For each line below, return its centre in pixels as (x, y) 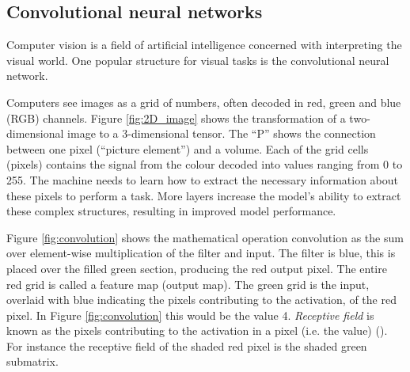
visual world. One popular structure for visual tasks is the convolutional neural (198, 60)
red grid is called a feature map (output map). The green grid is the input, (188, 284)
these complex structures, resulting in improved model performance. (171, 211)
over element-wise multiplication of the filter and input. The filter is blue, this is (201, 253)
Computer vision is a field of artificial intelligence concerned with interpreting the (204, 45)
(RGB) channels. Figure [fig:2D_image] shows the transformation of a (176, 118)
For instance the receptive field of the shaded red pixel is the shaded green (187, 345)
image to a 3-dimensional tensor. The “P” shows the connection (222, 133)
